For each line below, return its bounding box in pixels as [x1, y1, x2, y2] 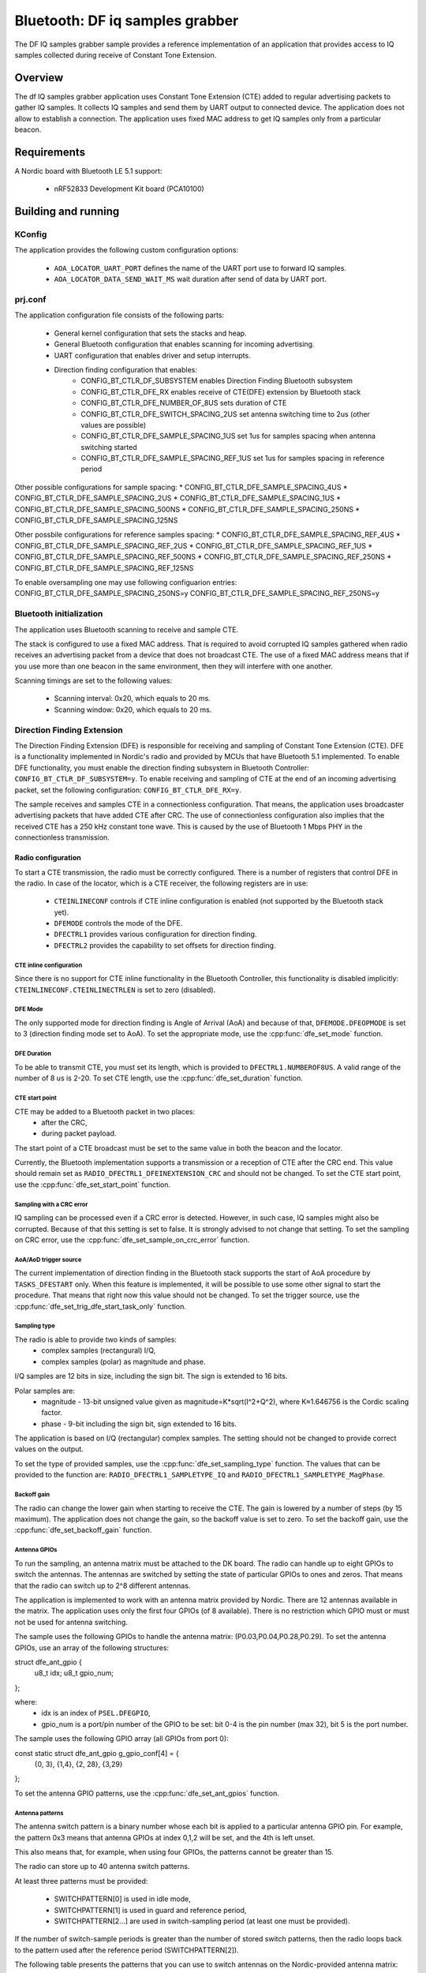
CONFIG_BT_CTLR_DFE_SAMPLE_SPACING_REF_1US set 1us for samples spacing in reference [80, 454, 385, 463]
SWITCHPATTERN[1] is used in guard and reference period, [54, 1905, 247, 1915]
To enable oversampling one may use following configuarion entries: [14, 577, 237, 587]
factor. [41, 1408, 63, 1417]
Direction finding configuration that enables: [54, 365, 197, 374]
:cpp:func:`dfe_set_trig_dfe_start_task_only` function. [14, 1301, 187, 1311]
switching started [80, 442, 137, 451]
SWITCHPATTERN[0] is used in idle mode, [54, 1894, 191, 1904]
